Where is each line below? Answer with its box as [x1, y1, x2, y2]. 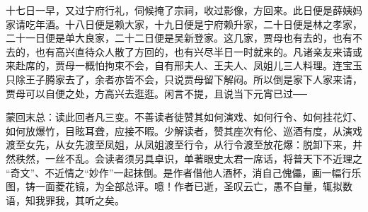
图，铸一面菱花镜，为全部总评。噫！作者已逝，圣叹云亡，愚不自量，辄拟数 [6, 179, 352, 194]
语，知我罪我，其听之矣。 [6, 192, 125, 207]
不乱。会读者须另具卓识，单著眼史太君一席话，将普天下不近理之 [64, 151, 362, 165]
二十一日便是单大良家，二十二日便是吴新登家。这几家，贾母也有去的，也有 [6, 30, 352, 45]
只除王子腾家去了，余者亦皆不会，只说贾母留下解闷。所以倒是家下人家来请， [6, 71, 362, 86]
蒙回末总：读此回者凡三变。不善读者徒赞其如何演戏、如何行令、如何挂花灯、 [6, 110, 362, 124]
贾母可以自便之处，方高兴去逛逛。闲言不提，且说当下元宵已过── [6, 86, 307, 100]
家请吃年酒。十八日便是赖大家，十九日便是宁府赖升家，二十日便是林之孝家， [6, 16, 362, 31]
